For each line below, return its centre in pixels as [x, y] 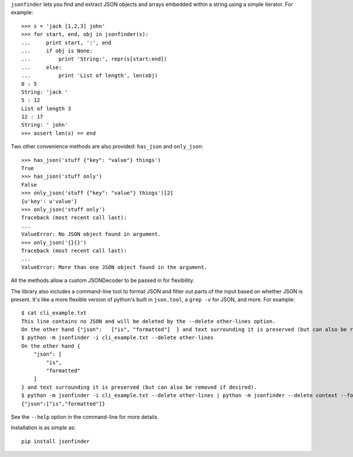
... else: [41, 67]
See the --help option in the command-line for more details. [85, 417]
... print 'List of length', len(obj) [90, 76]
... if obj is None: [57, 51]
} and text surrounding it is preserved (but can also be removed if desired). [139, 387]
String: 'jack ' [45, 92]
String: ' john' [45, 125]
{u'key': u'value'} [49, 201]
